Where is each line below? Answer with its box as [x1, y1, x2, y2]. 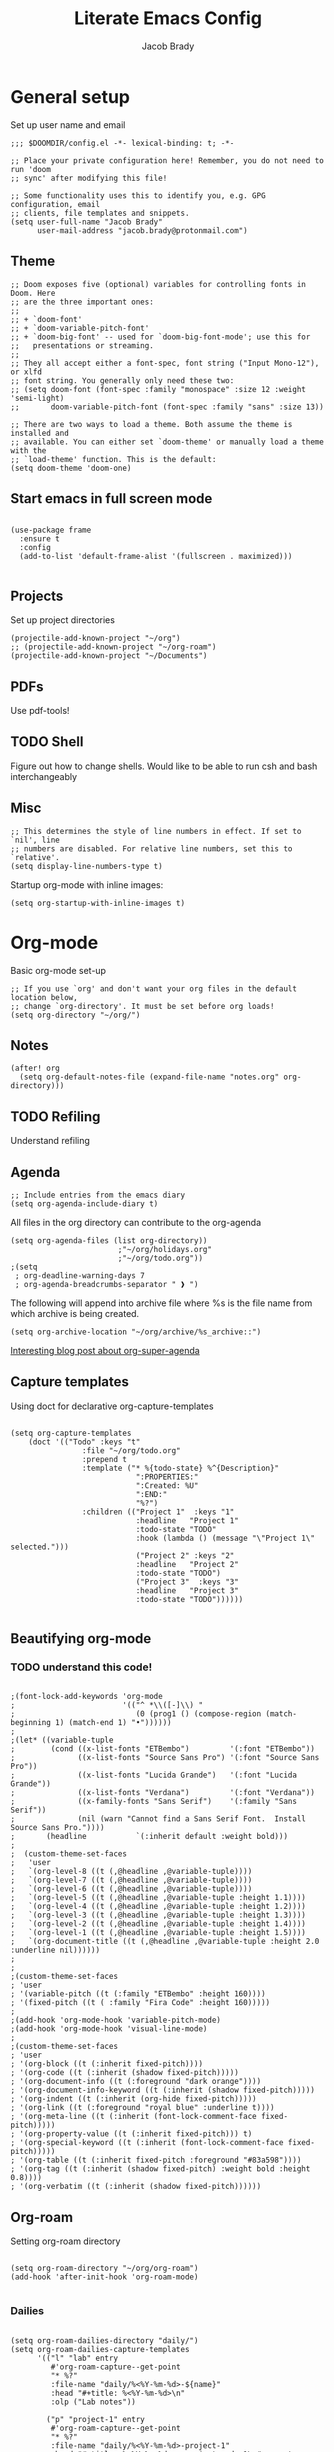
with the [10, 445, 47, 456]
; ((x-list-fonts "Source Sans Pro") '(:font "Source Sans [10, 1753, 320, 1763]
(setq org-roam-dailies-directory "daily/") [10, 2335, 199, 2346]
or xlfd [10, 367, 43, 377]
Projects [10, 587, 64, 604]
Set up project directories [10, 614, 115, 626]
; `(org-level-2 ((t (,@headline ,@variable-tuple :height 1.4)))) [10, 1919, 307, 1929]
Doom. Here [10, 288, 56, 298]
